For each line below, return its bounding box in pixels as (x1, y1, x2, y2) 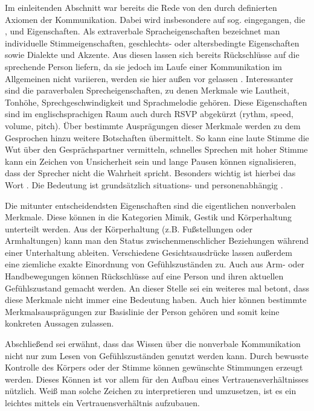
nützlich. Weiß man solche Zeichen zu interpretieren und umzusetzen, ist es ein (5, 384, 296, 397)
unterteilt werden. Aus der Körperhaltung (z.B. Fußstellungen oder (5, 222, 252, 235)
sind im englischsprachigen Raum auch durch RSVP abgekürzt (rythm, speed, (5, 107, 293, 120)
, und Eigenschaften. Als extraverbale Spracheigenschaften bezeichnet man (5, 25, 280, 37)
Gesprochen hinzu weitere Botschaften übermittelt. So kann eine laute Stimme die (5, 131, 309, 144)
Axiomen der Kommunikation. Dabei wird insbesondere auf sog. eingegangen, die (5, 13, 306, 25)
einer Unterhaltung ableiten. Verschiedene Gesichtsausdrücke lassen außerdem (5, 246, 292, 258)
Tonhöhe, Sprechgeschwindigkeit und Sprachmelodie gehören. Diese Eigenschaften (5, 95, 307, 108)
